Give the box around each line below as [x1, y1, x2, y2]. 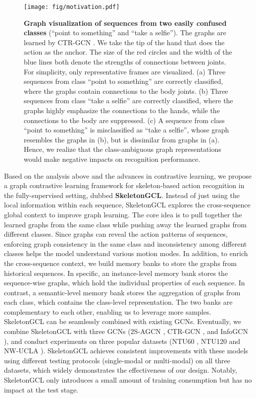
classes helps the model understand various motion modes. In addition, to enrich [4, 248, 248, 259]
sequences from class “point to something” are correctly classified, [24, 76, 223, 86]
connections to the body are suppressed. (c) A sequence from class [24, 115, 225, 125]
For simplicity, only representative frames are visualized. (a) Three [24, 66, 226, 76]
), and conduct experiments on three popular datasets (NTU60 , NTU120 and [4, 335, 241, 346]
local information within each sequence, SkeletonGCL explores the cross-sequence [4, 199, 251, 210]
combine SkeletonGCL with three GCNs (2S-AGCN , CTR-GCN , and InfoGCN [4, 326, 248, 336]
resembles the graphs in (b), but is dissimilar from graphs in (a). [24, 134, 220, 144]
